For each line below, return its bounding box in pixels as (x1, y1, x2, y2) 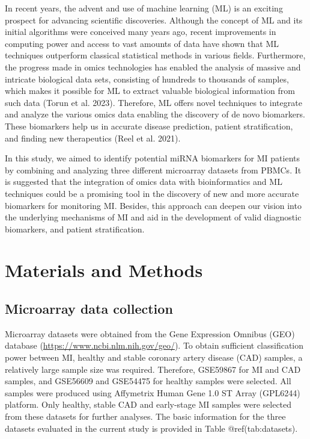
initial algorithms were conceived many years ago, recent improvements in (5, 25, 276, 38)
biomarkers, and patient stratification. (5, 222, 145, 235)
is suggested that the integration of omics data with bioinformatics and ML (5, 175, 282, 188)
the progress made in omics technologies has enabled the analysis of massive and (5, 60, 301, 73)
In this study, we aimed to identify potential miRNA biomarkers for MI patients (5, 152, 300, 164)
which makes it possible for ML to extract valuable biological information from (5, 84, 295, 97)
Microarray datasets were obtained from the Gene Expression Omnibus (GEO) (5, 327, 295, 340)
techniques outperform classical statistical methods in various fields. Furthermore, (5, 49, 306, 61)
